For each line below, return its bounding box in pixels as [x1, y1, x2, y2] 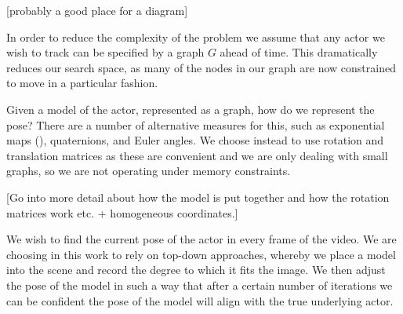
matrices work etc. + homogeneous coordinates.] [6, 204, 238, 221]
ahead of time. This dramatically [220, 44, 378, 60]
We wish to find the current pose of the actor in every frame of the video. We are [6, 231, 397, 247]
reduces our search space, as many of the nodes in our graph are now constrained [6, 59, 396, 75]
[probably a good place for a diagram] [6, 2, 188, 18]
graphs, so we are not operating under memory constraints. [6, 162, 291, 179]
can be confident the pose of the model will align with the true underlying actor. [6, 292, 394, 309]
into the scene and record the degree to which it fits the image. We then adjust [6, 261, 386, 278]
